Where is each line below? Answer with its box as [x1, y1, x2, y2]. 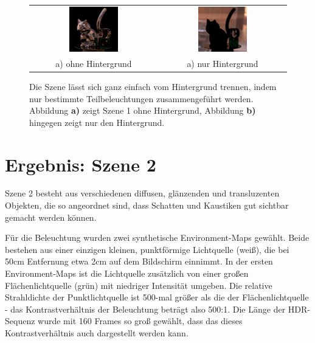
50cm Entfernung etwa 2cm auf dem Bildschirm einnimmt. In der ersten [5, 255, 273, 268]
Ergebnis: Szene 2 [5, 151, 156, 176]
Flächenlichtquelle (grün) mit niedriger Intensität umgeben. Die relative [5, 279, 272, 291]
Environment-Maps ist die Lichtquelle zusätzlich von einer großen [5, 267, 249, 279]
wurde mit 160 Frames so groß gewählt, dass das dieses [38, 314, 243, 327]
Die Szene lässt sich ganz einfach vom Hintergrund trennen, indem [29, 80, 277, 92]
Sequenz [5, 314, 35, 327]
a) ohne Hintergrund [55, 57, 132, 69]
